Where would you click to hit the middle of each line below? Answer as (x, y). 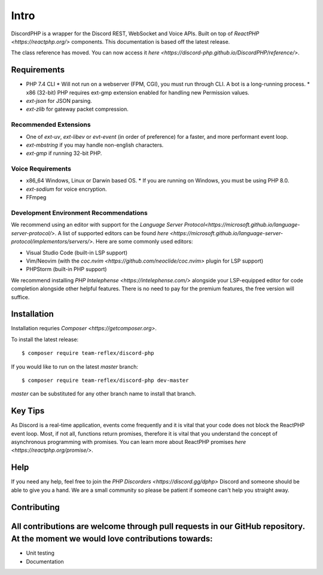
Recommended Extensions (51, 124)
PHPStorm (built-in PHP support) (66, 269)
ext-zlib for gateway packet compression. (77, 109)
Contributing (35, 507)
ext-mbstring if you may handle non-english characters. (95, 145)
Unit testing (40, 553)
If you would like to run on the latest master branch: (75, 366)
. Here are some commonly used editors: (143, 242)
